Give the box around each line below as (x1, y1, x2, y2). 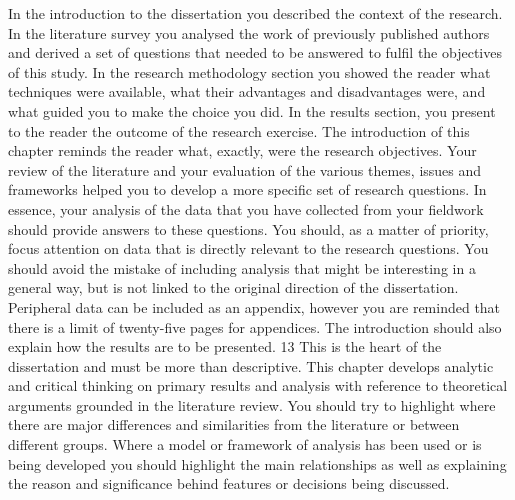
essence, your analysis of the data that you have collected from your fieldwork (8, 198, 484, 219)
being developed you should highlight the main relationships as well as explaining (8, 453, 507, 474)
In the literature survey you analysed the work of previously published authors (8, 22, 490, 43)
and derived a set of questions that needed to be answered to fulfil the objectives (8, 42, 502, 63)
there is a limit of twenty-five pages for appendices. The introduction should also (8, 316, 502, 337)
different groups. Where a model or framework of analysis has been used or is (8, 434, 482, 455)
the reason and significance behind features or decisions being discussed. (8, 473, 450, 494)
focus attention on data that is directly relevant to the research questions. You (8, 238, 489, 259)
